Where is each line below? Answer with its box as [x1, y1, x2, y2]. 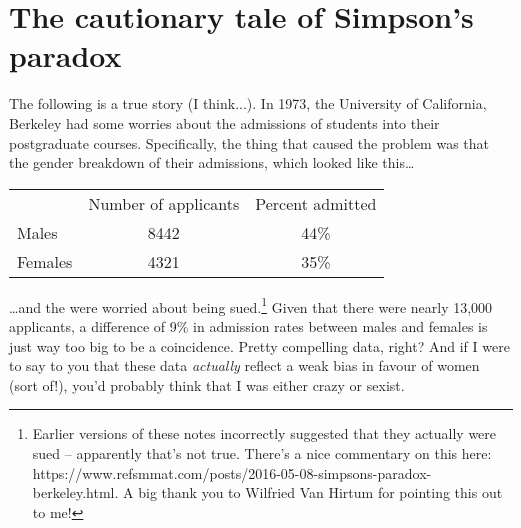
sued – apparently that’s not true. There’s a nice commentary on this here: [32, 442, 492, 463]
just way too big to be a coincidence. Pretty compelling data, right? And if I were [9, 335, 510, 356]
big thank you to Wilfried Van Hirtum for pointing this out [138, 482, 503, 503]
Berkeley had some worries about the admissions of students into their [9, 112, 440, 133]
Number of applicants [88, 191, 240, 215]
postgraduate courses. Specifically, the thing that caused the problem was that [9, 132, 490, 153]
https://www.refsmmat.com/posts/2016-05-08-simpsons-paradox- [32, 462, 432, 483]
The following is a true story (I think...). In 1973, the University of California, [9, 93, 487, 114]
